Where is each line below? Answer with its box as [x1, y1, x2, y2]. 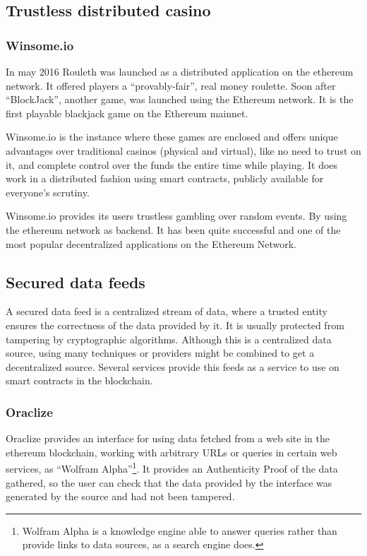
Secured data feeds [6, 271, 145, 292]
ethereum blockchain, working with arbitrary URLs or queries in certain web [6, 444, 337, 459]
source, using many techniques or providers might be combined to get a [6, 345, 315, 360]
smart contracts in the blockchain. [6, 373, 153, 388]
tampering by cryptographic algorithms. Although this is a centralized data [6, 331, 332, 346]
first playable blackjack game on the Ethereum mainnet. [6, 105, 248, 120]
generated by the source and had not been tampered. [6, 489, 235, 504]
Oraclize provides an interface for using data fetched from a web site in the [6, 431, 330, 446]
